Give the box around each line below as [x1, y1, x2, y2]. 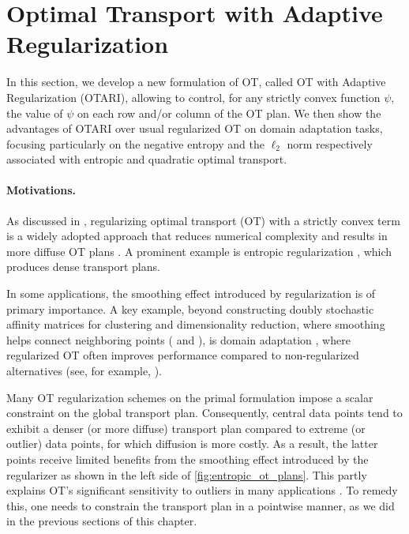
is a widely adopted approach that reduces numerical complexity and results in [6, 228, 388, 244]
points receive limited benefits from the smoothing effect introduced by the [6, 450, 369, 467]
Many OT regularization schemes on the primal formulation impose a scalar [6, 389, 373, 405]
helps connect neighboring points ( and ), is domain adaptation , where [6, 331, 351, 348]
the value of [6, 104, 63, 121]
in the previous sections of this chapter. [6, 513, 197, 529]
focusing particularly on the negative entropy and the [6, 135, 265, 152]
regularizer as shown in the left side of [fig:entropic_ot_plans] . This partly [6, 466, 367, 483]
